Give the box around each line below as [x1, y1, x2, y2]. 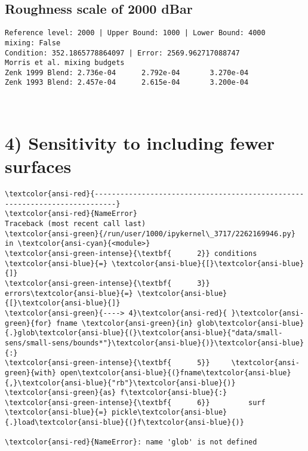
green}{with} [5, 368, 56, 377]
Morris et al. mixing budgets [5, 58, 125, 67]
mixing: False [5, 38, 61, 47]
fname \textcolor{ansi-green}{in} [56, 319, 193, 328]
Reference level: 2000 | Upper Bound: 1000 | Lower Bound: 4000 [5, 29, 266, 38]
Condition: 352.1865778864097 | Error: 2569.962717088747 [5, 48, 240, 57]
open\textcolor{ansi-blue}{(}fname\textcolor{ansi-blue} [60, 368, 291, 377]
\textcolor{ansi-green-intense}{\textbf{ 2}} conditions [5, 249, 257, 258]
